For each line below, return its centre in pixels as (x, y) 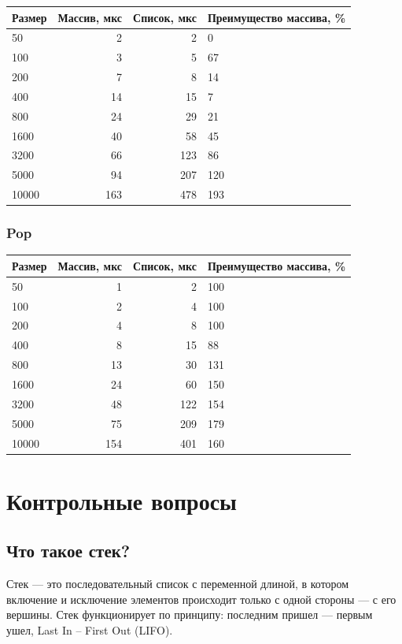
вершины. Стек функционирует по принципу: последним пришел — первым (190, 614)
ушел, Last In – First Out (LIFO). (90, 629)
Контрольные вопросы (122, 500)
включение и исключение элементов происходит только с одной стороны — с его (201, 599)
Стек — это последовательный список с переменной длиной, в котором (178, 584)
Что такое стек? (68, 551)
